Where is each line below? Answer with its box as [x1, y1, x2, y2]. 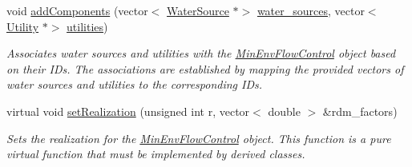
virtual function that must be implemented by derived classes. [6, 145, 305, 162]
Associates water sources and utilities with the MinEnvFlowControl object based [6, 45, 396, 62]
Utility [6, 18, 39, 34]
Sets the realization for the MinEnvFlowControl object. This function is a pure [6, 129, 391, 146]
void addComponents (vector [6, 2, 148, 18]
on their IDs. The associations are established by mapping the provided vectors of [6, 60, 404, 77]
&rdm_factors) [322, 102, 398, 119]
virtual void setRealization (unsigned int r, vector [6, 102, 250, 119]
